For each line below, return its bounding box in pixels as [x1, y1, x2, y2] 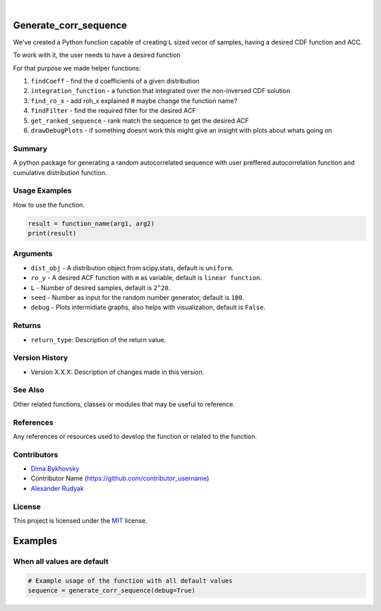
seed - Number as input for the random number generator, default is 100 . [30, 293, 245, 301]
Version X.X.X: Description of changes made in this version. [30, 368, 205, 376]
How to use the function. [13, 200, 85, 209]
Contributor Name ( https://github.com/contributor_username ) [30, 474, 210, 483]
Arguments [13, 249, 53, 259]
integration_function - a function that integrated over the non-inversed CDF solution [30, 87, 291, 95]
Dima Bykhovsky [30, 464, 80, 473]
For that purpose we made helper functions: [13, 63, 141, 72]
